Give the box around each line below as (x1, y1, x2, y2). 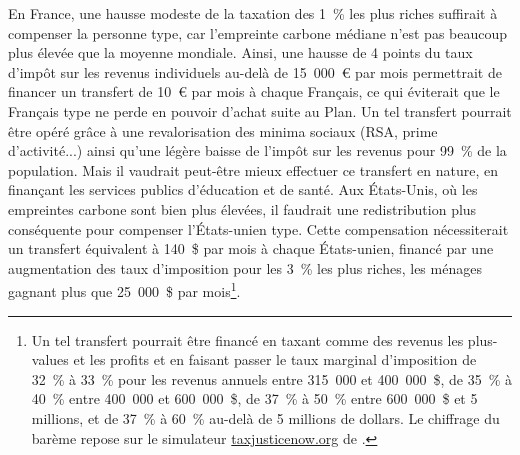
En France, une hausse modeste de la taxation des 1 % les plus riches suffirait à (8, 3, 498, 23)
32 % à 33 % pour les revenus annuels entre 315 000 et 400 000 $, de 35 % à (31, 368, 512, 389)
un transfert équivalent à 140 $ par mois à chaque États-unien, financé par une (8, 238, 494, 259)
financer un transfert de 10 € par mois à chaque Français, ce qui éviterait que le (8, 81, 500, 102)
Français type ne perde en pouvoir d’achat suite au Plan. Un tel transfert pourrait (8, 100, 512, 121)
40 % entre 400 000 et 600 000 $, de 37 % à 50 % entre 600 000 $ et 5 (31, 388, 478, 409)
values (31, 349, 69, 370)
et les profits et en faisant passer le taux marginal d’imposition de (73, 349, 477, 370)
